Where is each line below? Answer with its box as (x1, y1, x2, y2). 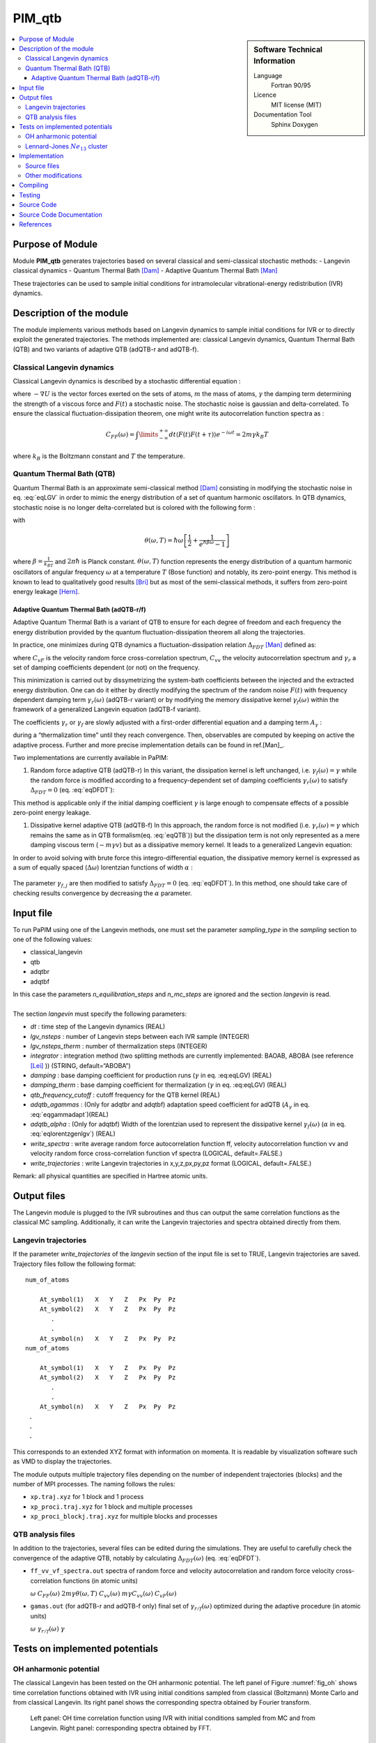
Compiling (19, 181, 49, 190)
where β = (13, 557, 43, 565)
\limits (139, 431, 159, 439)
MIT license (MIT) (271, 100, 322, 109)
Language (253, 71, 283, 79)
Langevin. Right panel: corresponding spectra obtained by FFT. (30, 1723, 212, 1732)
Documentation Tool (253, 110, 312, 119)
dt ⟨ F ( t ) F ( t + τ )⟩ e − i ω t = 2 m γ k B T (169, 429, 269, 440)
